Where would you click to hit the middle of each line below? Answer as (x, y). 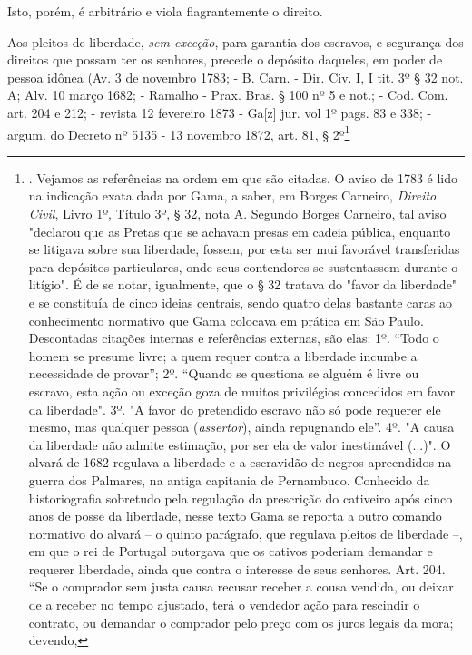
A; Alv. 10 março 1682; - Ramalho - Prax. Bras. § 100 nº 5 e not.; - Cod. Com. (228, 95)
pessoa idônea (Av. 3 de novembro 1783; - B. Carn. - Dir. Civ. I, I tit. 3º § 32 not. (236, 77)
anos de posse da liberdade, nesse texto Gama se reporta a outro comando (235, 516)
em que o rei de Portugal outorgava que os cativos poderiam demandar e (231, 551)
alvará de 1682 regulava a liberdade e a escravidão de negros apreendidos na (240, 462)
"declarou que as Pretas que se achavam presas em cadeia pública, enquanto (240, 231)
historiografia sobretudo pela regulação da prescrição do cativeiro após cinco (241, 498)
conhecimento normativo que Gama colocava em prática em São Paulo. (226, 320)
